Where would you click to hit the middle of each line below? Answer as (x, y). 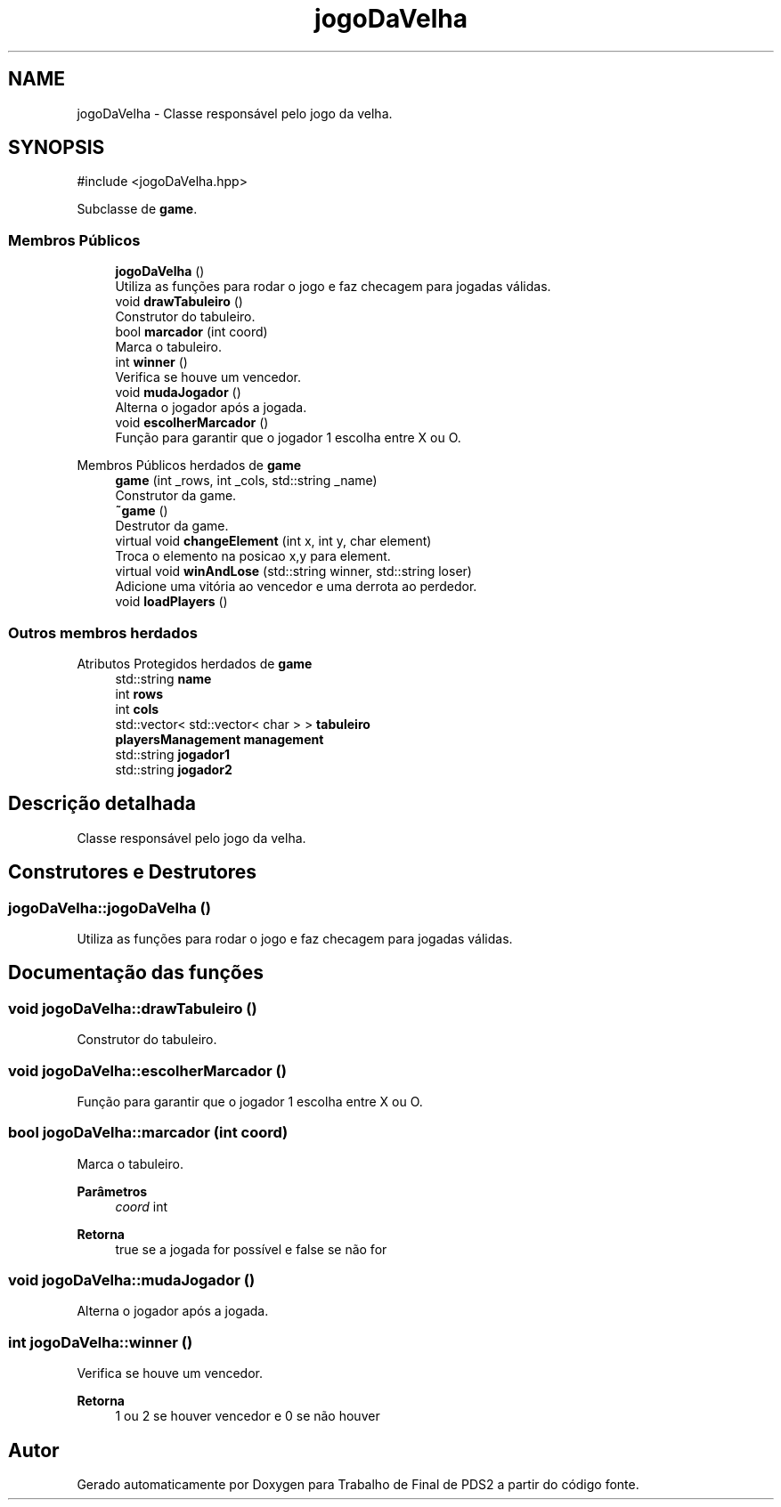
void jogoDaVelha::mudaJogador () (132, 1280)
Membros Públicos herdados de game (189, 466)
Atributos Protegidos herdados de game (195, 663)
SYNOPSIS (57, 148)
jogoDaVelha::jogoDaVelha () (110, 907)
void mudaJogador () (178, 393)
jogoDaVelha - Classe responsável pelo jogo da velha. (235, 113)
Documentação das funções (136, 973)
